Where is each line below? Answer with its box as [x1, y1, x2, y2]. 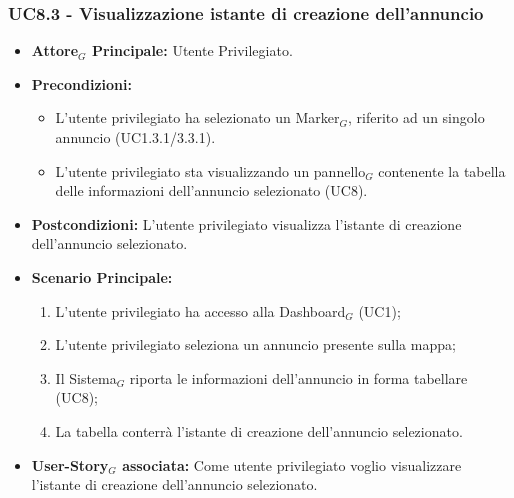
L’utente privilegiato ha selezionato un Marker [55, 107, 340, 128]
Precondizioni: [31, 73, 132, 94]
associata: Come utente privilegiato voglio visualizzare [122, 454, 462, 475]
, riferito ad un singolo [347, 107, 485, 128]
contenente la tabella [378, 160, 506, 181]
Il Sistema [55, 367, 117, 388]
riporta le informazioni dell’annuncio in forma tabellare [129, 367, 468, 388]
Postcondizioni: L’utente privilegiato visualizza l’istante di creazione [31, 213, 462, 234]
